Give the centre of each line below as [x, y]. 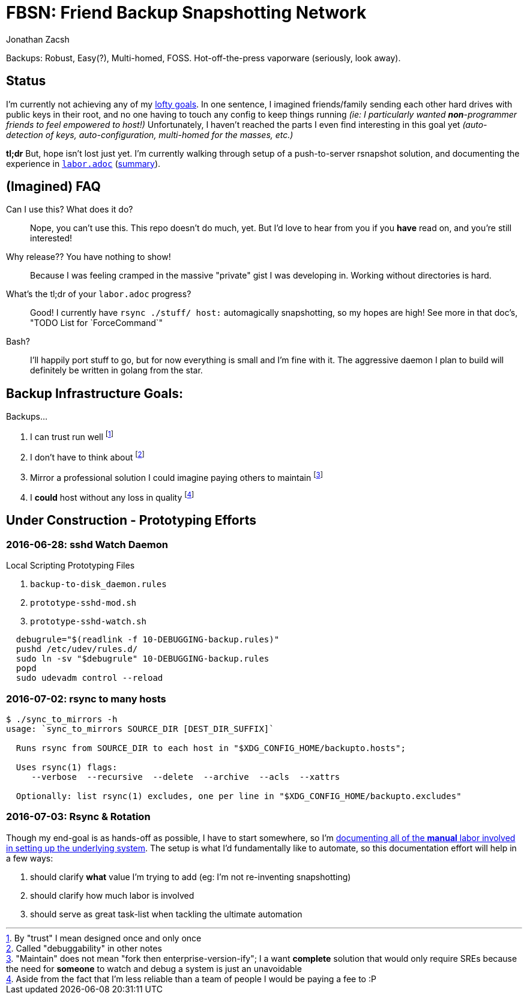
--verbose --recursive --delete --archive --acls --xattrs [186, 777]
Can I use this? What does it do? [70, 210]
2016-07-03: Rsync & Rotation [78, 817]
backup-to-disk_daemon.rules [98, 584]
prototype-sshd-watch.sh [88, 622]
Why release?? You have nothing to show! [89, 257]
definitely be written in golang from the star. [116, 370]
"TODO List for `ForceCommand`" [96, 323]
